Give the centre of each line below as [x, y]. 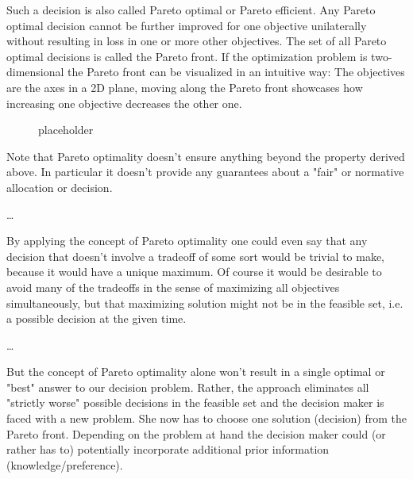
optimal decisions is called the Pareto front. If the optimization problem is [187, 56]
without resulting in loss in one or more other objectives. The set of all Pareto [197, 41]
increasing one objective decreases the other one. [124, 103]
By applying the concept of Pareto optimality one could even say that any [187, 241]
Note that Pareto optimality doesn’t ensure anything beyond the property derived [206, 156]
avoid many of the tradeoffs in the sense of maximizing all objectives [173, 287]
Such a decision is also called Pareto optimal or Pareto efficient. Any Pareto [191, 10]
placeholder [66, 130]
